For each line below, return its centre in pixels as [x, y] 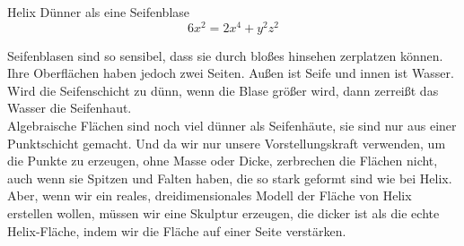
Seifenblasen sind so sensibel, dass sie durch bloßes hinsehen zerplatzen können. [225, 55]
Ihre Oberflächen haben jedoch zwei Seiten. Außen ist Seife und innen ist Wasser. [231, 73]
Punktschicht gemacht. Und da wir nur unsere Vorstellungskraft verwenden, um [227, 143]
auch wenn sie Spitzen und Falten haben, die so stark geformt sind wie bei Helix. [230, 178]
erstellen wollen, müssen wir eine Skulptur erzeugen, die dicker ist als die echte [223, 213]
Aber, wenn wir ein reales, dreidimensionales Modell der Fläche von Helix [210, 195]
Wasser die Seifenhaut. [70, 108]
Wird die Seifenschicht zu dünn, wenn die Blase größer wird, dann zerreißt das [223, 90]
